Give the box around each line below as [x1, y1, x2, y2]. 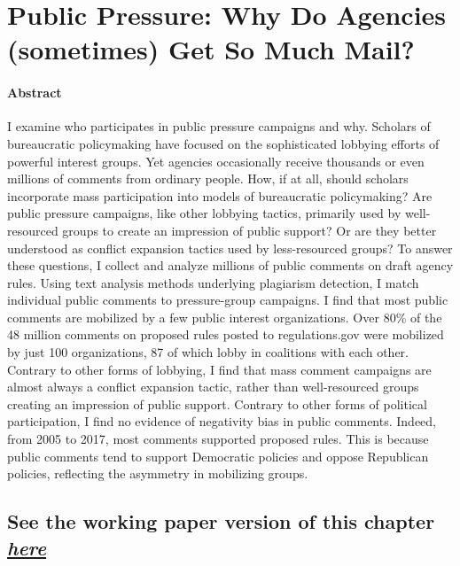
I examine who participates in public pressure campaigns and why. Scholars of [7, 117, 431, 136]
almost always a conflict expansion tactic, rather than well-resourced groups [7, 377, 419, 396]
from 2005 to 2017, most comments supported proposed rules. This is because [7, 430, 429, 448]
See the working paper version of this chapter [7, 508, 435, 535]
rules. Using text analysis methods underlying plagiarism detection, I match [7, 273, 419, 291]
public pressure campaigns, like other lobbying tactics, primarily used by [7, 204, 402, 222]
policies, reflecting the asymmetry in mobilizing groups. [7, 464, 308, 483]
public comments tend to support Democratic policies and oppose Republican [7, 446, 429, 465]
